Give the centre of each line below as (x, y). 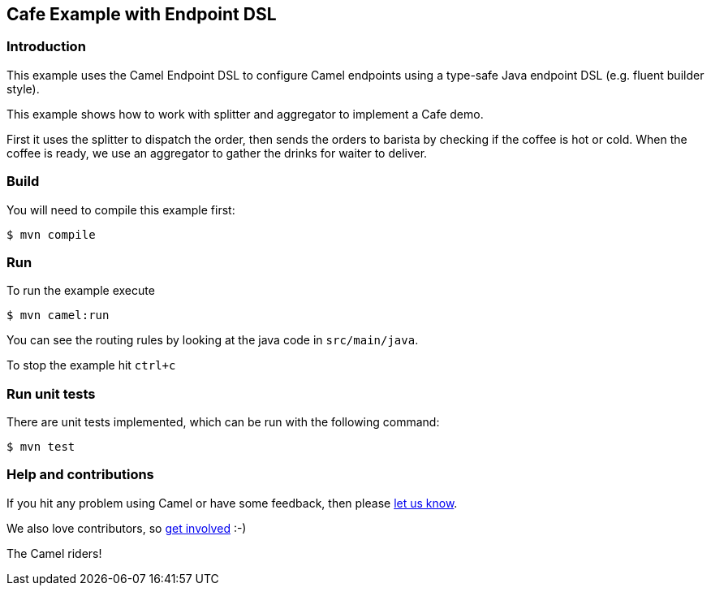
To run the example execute (81, 291)
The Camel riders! (54, 553)
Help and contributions (80, 475)
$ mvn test (41, 447)
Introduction (46, 47)
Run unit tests (51, 393)
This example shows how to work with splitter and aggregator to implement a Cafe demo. (245, 114)
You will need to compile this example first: (121, 210)
